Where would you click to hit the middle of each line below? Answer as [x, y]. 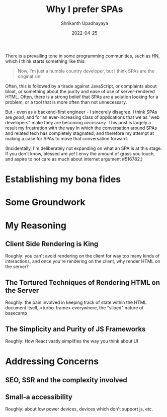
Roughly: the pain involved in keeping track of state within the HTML [76, 302]
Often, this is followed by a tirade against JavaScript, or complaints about [81, 86]
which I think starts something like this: [46, 61]
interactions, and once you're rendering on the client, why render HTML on [83, 261]
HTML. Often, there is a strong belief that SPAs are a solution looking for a [82, 97]
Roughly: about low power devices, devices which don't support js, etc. [79, 409]
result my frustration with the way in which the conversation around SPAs [81, 128]
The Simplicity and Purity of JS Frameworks [75, 329]
